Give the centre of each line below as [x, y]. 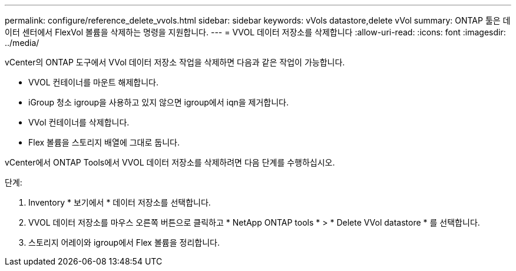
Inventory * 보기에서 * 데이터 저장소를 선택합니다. [120, 202]
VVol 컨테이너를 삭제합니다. [79, 122]
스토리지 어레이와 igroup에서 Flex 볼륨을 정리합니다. [124, 242]
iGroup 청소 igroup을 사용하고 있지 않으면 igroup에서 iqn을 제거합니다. [159, 102]
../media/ [22, 43]
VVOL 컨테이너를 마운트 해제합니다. [93, 82]
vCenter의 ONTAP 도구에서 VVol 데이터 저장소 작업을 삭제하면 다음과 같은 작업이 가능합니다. [175, 62]
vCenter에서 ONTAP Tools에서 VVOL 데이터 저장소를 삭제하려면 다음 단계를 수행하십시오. [170, 162]
